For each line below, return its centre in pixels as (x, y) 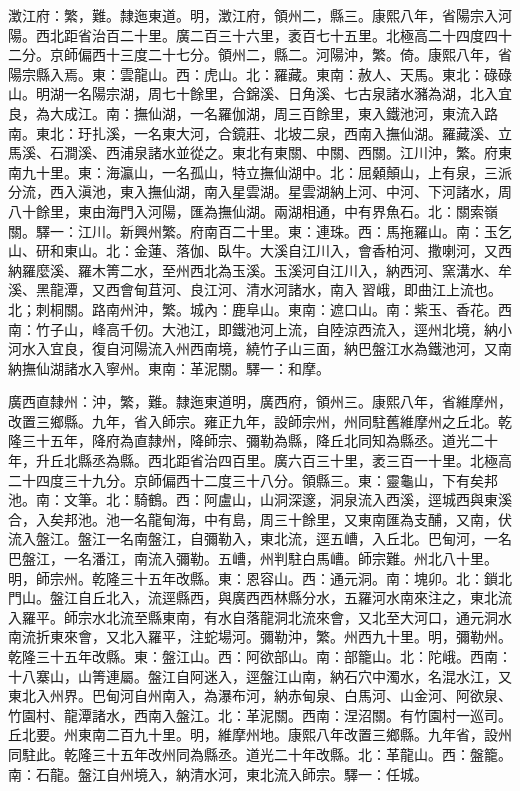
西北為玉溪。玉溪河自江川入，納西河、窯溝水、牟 (350, 269)
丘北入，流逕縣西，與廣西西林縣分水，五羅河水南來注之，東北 (294, 597)
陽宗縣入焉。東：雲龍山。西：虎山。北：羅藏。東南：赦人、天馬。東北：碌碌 (260, 73)
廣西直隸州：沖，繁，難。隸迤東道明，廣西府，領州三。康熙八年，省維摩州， (260, 401)
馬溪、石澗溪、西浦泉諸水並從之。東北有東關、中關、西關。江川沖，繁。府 (253, 152)
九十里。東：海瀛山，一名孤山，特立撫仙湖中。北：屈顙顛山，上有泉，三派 (266, 171)
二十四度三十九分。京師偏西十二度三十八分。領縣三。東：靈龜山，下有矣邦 (253, 479)
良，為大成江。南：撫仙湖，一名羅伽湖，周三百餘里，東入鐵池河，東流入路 (253, 112)
